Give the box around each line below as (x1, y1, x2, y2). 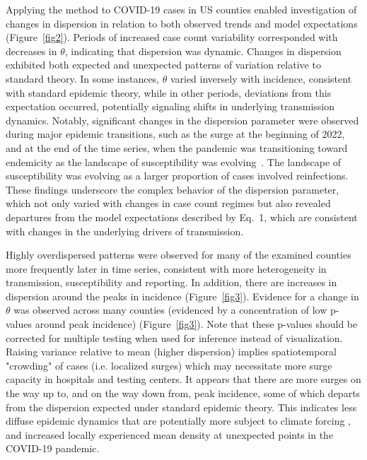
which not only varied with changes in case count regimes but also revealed (6, 196, 331, 211)
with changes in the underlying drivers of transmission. (6, 223, 244, 238)
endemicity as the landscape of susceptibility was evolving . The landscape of (6, 154, 342, 169)
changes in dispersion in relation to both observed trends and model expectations (6, 16, 358, 30)
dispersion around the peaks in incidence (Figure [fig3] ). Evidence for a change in (6, 288, 359, 303)
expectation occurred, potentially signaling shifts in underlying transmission (6, 99, 335, 114)
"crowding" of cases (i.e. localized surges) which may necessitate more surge (6, 358, 332, 372)
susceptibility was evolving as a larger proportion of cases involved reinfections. (6, 168, 349, 183)
